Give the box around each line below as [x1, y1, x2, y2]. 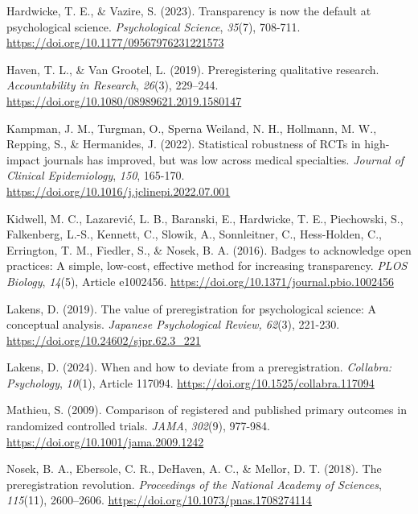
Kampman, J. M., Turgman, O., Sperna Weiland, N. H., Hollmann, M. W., [6, 119, 377, 136]
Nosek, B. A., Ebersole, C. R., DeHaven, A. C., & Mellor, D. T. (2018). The [6, 460, 382, 477]
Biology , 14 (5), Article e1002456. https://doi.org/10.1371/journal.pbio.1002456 [6, 272, 394, 289]
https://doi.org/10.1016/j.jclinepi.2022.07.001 [6, 182, 231, 199]
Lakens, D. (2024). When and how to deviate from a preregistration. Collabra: [6, 359, 392, 375]
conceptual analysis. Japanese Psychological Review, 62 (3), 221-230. [6, 316, 340, 333]
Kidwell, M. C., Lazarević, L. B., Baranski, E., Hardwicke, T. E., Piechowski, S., [6, 209, 404, 226]
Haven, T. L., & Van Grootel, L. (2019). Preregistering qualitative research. [6, 60, 379, 77]
